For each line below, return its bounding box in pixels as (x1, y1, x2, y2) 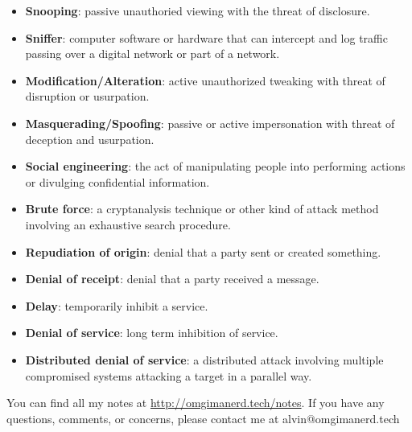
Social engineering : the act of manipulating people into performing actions (25, 158, 406, 175)
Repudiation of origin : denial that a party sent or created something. (25, 243, 381, 260)
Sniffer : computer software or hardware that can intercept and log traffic (25, 29, 388, 46)
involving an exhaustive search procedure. (25, 216, 231, 232)
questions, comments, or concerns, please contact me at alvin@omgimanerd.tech (6, 409, 400, 426)
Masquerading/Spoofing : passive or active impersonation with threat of (25, 114, 395, 131)
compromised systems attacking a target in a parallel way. (25, 367, 312, 384)
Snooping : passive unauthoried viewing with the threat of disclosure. (25, 2, 370, 19)
